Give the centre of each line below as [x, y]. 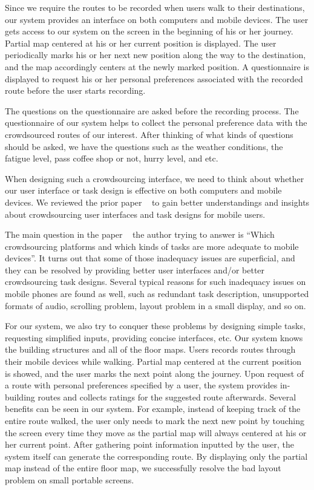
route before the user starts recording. [75, 90]
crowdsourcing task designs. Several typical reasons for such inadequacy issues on [155, 282]
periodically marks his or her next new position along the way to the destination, [155, 55]
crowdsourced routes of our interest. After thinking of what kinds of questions [149, 134]
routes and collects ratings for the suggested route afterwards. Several [167, 397]
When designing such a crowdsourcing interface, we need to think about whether [155, 178]
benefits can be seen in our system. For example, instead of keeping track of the [153, 409]
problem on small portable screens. [70, 479]
